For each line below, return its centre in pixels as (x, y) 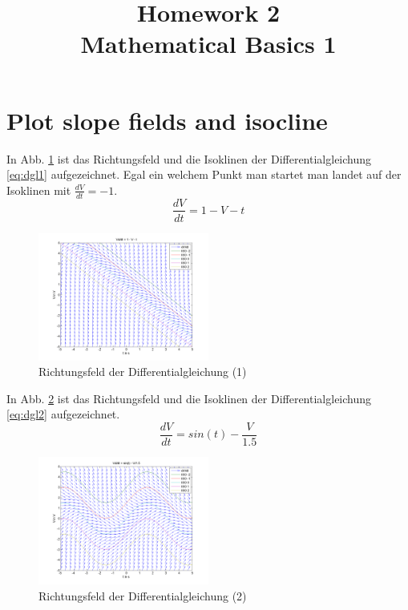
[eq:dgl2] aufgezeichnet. (63, 414)
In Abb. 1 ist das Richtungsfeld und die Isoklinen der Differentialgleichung (189, 158)
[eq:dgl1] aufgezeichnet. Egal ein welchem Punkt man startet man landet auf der (204, 174)
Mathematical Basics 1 (208, 44)
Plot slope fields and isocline (167, 120)
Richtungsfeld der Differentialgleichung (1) (143, 372)
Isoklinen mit (39, 190)
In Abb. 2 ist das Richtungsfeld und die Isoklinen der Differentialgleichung (189, 398)
